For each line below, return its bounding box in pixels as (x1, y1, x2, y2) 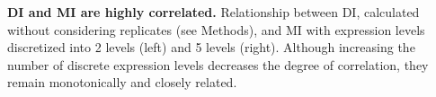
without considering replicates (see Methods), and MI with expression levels (7, 20, 425, 39)
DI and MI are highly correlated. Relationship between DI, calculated (7, 3, 420, 21)
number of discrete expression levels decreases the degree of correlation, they (7, 55, 429, 74)
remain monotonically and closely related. (7, 73, 237, 92)
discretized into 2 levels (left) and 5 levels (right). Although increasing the (7, 38, 415, 57)
